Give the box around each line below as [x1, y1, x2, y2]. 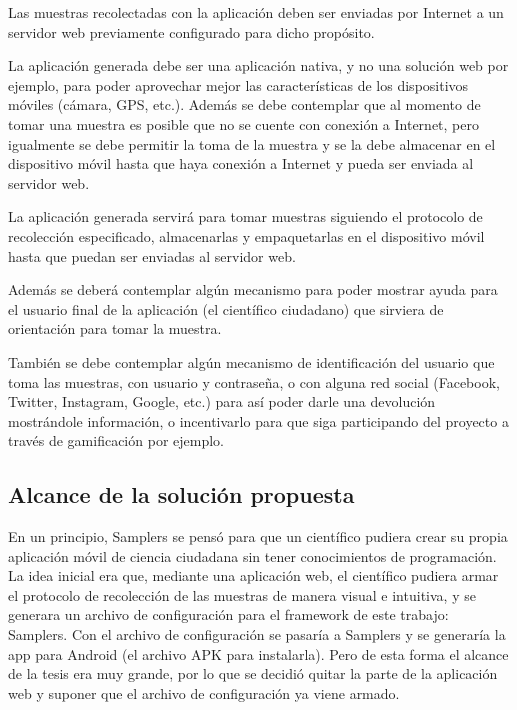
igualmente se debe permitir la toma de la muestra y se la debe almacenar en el [8, 133, 496, 154]
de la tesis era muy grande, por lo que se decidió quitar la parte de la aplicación [8, 663, 498, 684]
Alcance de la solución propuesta [8, 479, 355, 510]
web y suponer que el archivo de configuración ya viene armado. [8, 682, 400, 703]
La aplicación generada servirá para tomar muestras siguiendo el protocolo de [8, 206, 483, 227]
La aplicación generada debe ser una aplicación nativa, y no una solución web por [8, 55, 509, 76]
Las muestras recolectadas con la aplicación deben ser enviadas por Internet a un [8, 2, 504, 22]
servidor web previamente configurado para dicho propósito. [8, 21, 375, 42]
